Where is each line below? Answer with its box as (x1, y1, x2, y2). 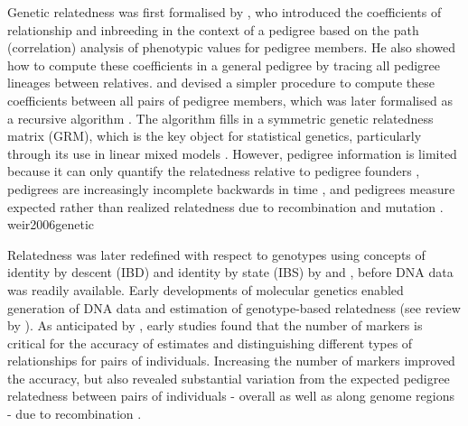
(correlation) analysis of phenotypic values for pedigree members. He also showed (7, 38, 456, 57)
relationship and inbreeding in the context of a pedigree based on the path (7, 20, 419, 39)
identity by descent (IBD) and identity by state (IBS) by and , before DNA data (7, 263, 454, 282)
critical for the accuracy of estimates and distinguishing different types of (7, 333, 413, 352)
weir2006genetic (7, 215, 95, 234)
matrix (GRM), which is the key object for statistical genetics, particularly (7, 126, 422, 145)
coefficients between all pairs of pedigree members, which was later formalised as (7, 90, 453, 109)
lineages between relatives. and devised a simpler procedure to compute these (7, 73, 435, 92)
